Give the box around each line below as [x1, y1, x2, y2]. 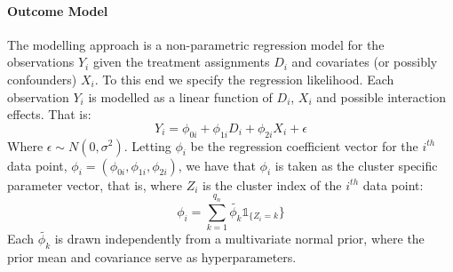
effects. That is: [7, 105, 91, 124]
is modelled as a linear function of [88, 87, 273, 106]
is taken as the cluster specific [274, 156, 438, 174]
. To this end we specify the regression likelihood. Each [94, 69, 394, 88]
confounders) [7, 69, 77, 88]
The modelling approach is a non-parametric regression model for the [7, 35, 385, 53]
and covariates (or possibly [291, 52, 438, 71]
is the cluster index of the [203, 175, 342, 194]
